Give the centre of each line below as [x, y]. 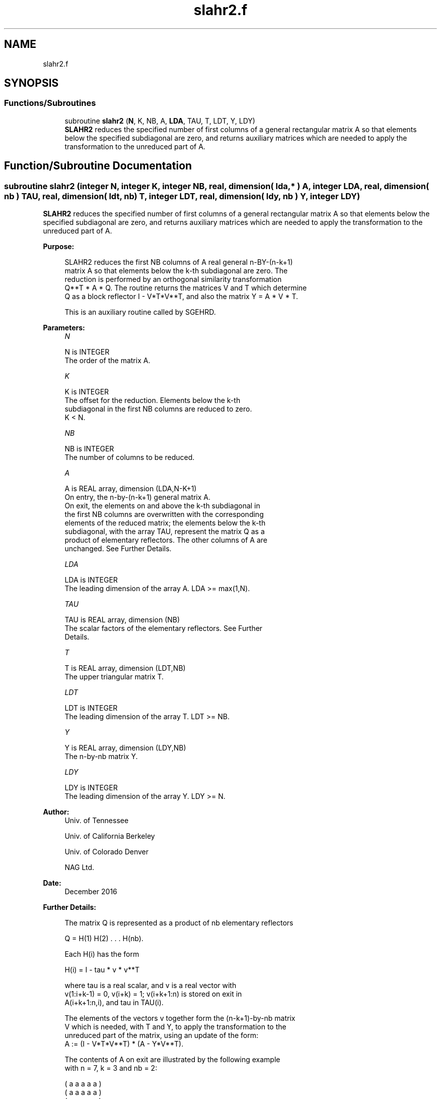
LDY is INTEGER [91, 788]
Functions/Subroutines [50, 103]
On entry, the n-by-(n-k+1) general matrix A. [138, 497]
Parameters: [64, 328]
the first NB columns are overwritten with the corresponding [164, 514]
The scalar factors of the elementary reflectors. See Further [164, 628]
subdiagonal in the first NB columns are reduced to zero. [158, 409]
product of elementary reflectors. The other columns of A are [166, 540]
